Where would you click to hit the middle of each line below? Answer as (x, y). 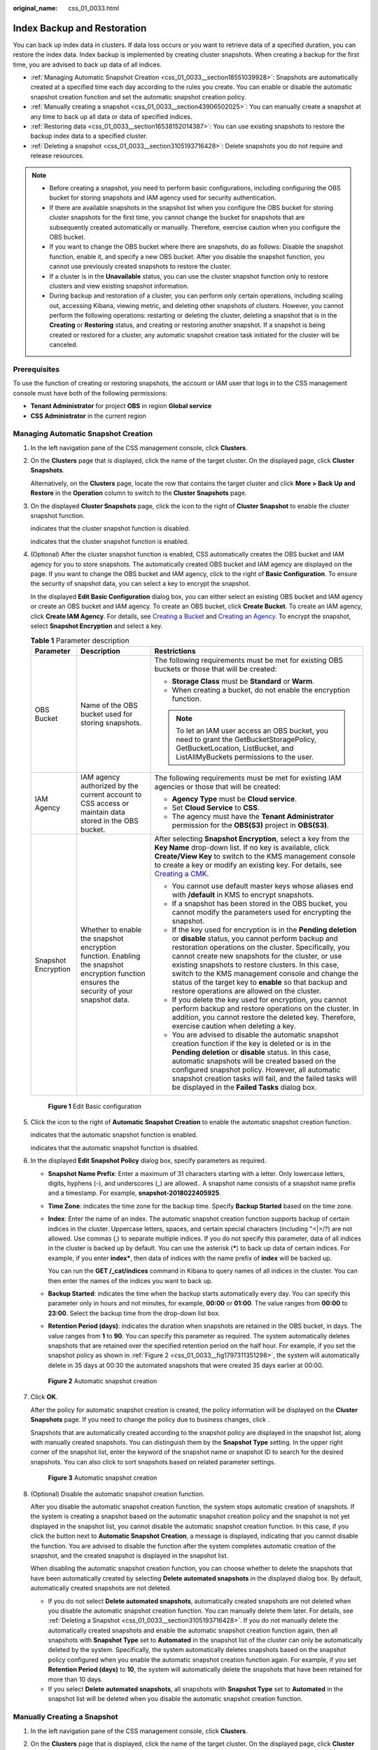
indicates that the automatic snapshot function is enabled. (114, 1135)
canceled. (64, 345)
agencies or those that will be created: (218, 786)
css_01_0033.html (93, 8)
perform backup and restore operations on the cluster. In (265, 1008)
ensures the (100, 982)
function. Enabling (111, 955)
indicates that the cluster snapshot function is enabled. (110, 541)
